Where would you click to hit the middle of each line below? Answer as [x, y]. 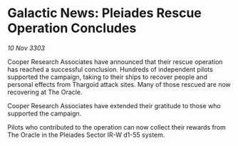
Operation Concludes [72, 28]
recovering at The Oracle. [45, 92]
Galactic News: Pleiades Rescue [104, 13]
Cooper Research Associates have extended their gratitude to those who [114, 105]
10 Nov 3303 [26, 48]
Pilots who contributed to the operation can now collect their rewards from [117, 127]
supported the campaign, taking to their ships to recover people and [108, 77]
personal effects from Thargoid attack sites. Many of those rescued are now [119, 84]
